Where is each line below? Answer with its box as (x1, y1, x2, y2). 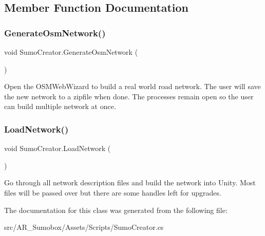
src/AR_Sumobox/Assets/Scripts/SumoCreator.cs (4, 222, 164, 232)
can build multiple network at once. (4, 101, 116, 112)
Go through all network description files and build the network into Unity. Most (4, 177, 256, 188)
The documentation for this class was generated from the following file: (4, 204, 228, 215)
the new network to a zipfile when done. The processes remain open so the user (4, 91, 254, 101)
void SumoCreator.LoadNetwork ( (4, 143, 111, 154)
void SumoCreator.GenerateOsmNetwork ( (4, 47, 138, 57)
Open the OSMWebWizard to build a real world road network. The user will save (4, 81, 261, 92)
